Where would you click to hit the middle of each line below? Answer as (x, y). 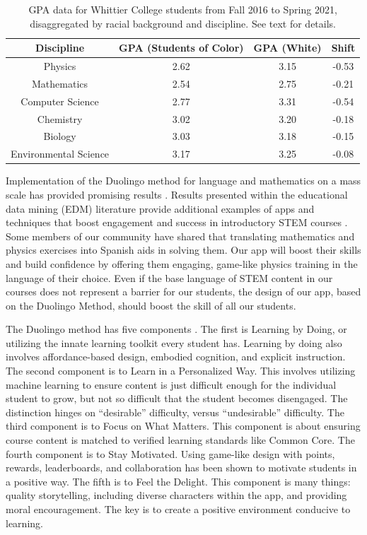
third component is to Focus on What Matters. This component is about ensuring (183, 426)
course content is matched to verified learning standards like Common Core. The (180, 440)
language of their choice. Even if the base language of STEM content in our (169, 277)
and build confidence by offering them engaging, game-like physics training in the (182, 263)
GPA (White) (287, 48)
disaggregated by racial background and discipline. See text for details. (183, 23)
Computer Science (60, 101)
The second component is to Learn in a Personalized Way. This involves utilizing (181, 371)
